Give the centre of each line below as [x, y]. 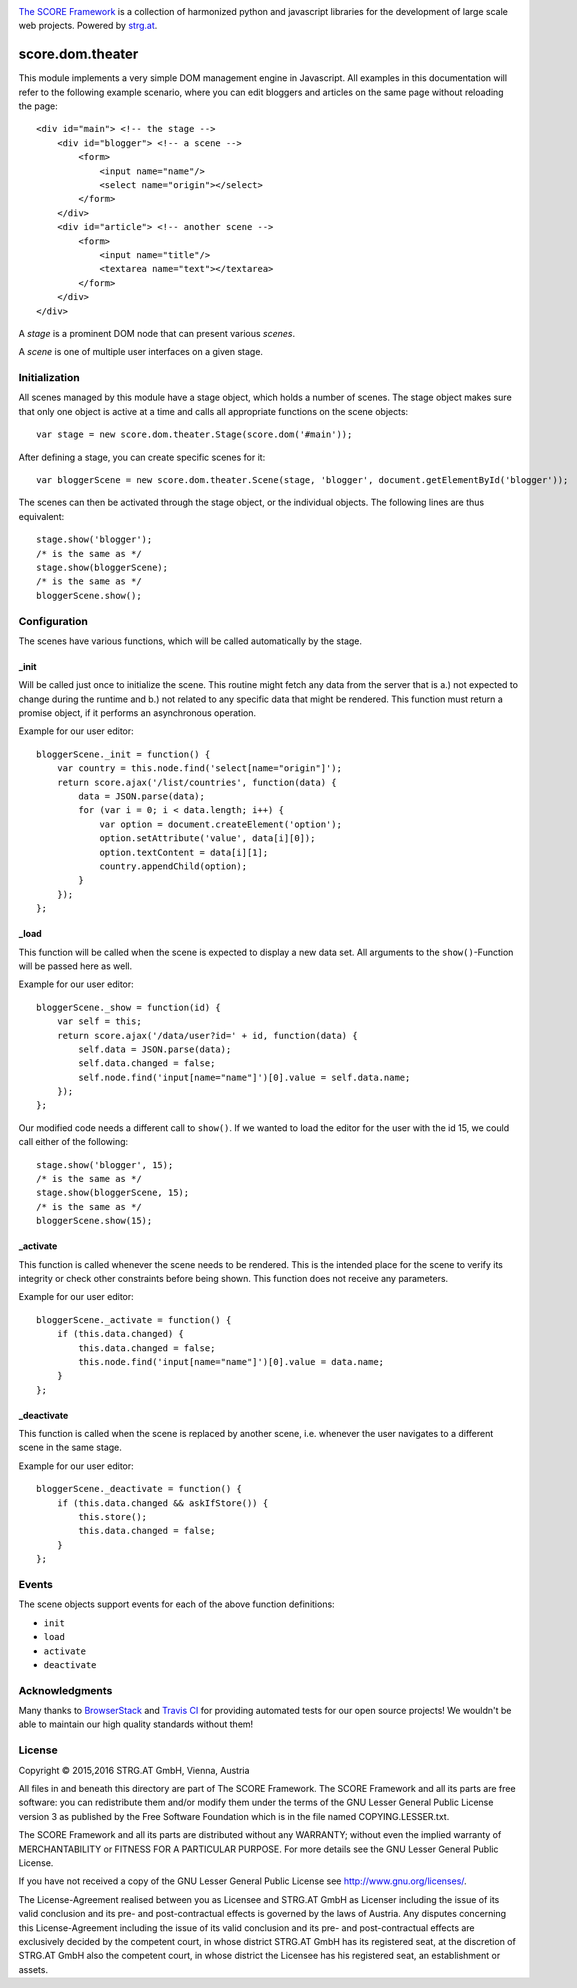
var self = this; [99, 1021]
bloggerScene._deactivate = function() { [139, 1489]
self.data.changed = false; [147, 1063]
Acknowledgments [65, 1690]
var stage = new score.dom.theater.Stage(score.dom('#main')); [194, 434]
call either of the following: [73, 1142]
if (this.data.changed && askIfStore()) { [162, 1503]
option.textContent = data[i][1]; [184, 852]
